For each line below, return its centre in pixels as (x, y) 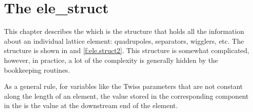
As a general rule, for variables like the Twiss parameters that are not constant (124, 86)
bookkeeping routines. (37, 70)
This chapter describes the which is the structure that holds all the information (124, 31)
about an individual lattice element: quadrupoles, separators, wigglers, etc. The (124, 41)
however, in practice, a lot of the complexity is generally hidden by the (111, 60)
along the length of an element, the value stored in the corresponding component (126, 96)
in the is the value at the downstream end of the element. (91, 105)
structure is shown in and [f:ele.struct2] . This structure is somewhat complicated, (127, 50)
